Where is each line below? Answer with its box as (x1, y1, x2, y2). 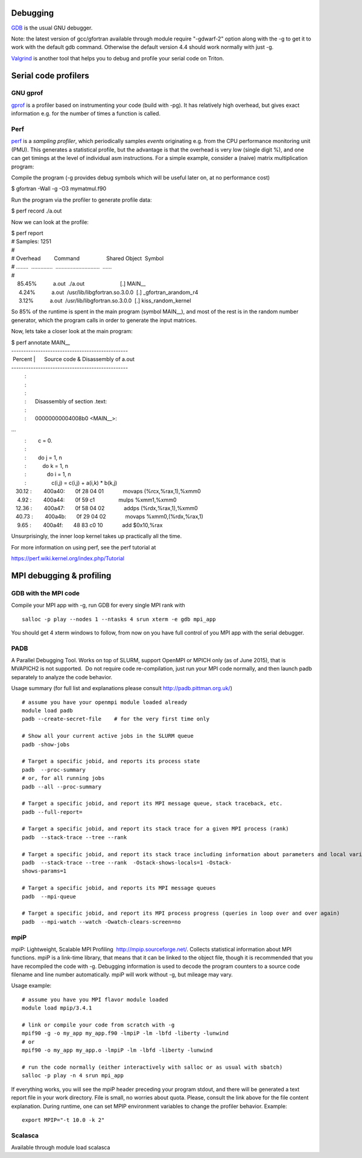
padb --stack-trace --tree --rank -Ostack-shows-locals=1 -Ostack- (22, 859, 232, 866)
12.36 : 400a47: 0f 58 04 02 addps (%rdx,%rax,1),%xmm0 (15, 505, 198, 511)
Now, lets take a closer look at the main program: (11, 328, 133, 335)
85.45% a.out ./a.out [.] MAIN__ (17, 280, 146, 287)
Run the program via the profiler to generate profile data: (11, 196, 152, 203)
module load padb (22, 707, 73, 714)
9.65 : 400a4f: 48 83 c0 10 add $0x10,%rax (17, 521, 163, 528)
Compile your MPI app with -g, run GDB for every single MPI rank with (11, 601, 185, 609)
